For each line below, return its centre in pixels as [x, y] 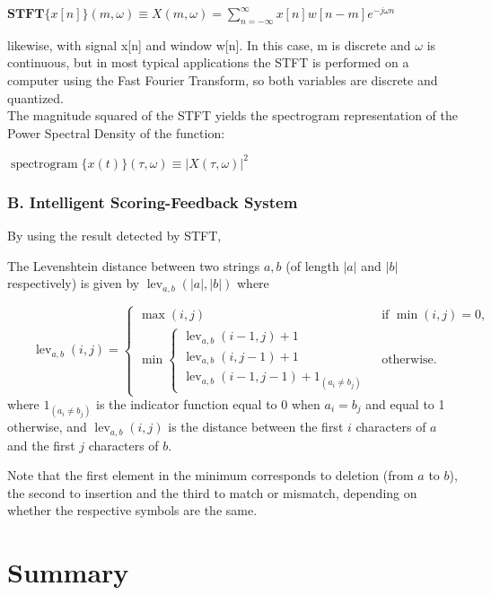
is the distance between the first [256, 427]
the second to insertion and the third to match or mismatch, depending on [212, 492]
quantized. [36, 97]
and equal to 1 [405, 404]
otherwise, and [47, 427]
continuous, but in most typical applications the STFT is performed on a [208, 62]
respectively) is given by [74, 283]
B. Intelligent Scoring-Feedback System [153, 201]
